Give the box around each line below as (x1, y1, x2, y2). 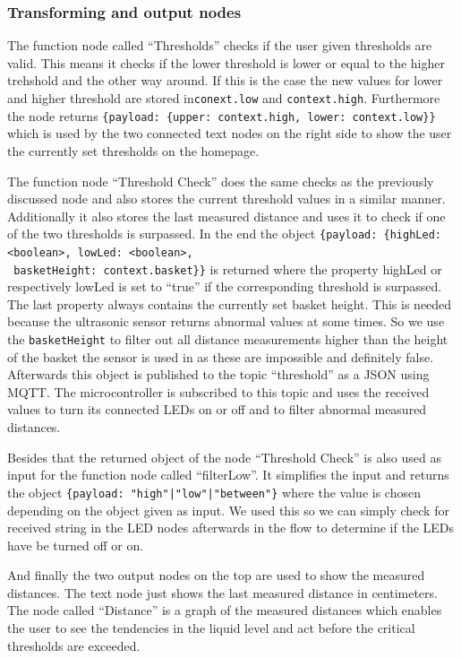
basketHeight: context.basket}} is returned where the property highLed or (13, 259, 442, 278)
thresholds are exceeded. (7, 636, 141, 654)
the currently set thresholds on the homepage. (7, 141, 260, 160)
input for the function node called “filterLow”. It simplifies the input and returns (7, 465, 449, 484)
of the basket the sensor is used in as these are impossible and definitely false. (7, 347, 434, 366)
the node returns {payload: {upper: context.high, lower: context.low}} (7, 106, 436, 125)
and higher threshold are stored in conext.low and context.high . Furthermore (7, 89, 440, 107)
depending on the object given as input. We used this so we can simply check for (7, 500, 449, 519)
